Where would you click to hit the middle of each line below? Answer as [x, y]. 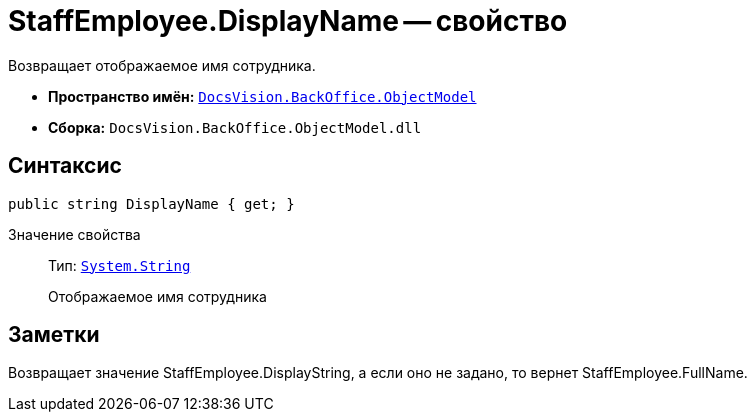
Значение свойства [74, 234]
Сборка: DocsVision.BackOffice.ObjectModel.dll [235, 127]
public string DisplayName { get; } [151, 203]
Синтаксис [65, 166]
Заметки [54, 335]
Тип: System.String [119, 265]
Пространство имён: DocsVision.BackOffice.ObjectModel [262, 96]
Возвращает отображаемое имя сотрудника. [162, 65]
